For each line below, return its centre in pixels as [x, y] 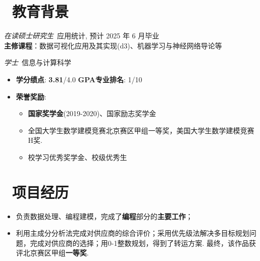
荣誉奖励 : [31, 96]
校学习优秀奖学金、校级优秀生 [77, 157]
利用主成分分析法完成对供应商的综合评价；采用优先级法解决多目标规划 [133, 233]
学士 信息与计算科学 [38, 62]
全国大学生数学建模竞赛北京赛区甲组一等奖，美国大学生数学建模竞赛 [141, 130]
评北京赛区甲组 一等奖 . [52, 253]
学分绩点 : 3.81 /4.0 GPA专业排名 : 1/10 [79, 79]
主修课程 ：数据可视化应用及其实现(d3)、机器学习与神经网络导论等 [113, 45]
